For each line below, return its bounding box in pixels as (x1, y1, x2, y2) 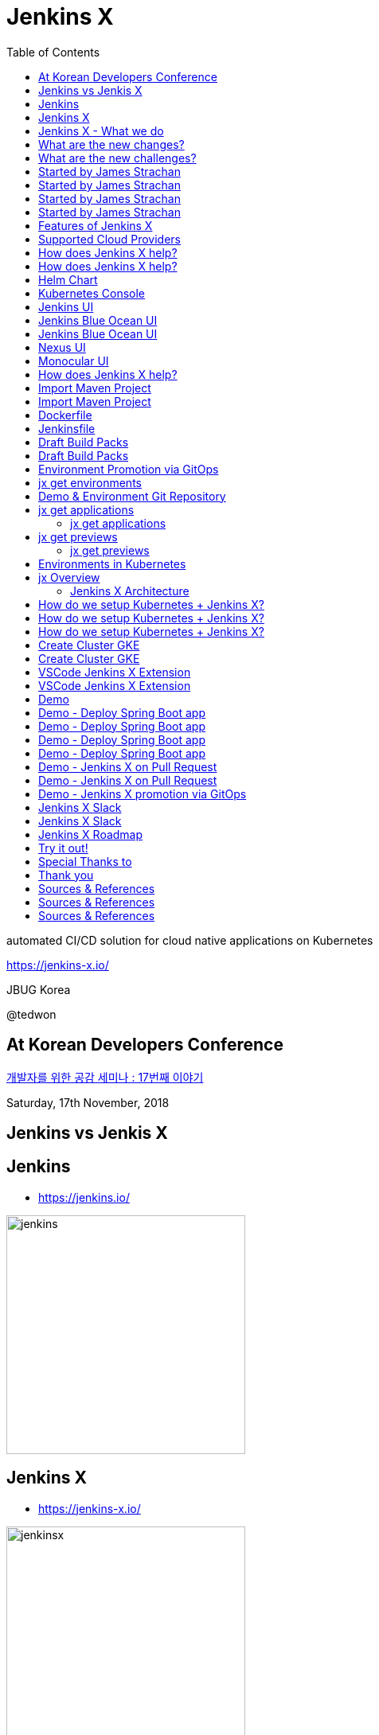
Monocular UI (38, 353, 109, 368)
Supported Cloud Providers (38, 232, 181, 246)
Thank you (38, 867, 94, 882)
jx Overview (38, 570, 100, 584)
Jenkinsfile (38, 421, 96, 435)
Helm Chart (38, 272, 98, 287)
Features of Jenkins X (38, 218, 153, 232)
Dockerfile (38, 407, 92, 422)
